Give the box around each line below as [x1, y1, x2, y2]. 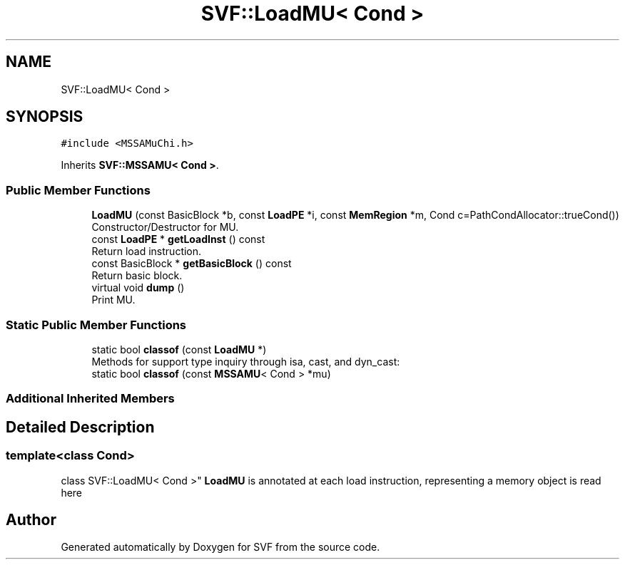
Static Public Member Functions [6, 317, 187, 332]
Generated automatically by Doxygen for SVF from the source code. [61, 541, 380, 554]
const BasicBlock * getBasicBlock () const [91, 257, 292, 270]
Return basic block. [91, 269, 183, 282]
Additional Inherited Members [6, 391, 175, 406]
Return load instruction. [91, 245, 202, 258]
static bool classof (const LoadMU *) [91, 343, 267, 356]
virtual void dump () [91, 281, 185, 294]
